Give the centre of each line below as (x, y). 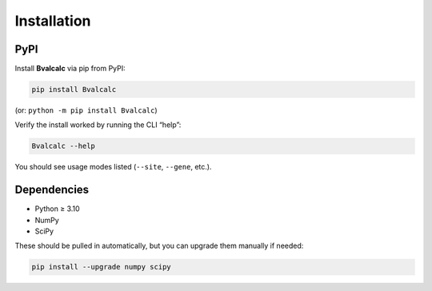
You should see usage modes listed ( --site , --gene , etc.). (113, 167)
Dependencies (52, 190)
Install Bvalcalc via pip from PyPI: (70, 69)
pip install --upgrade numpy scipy (101, 267)
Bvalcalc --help (64, 146)
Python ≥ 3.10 (57, 209)
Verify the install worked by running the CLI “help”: (98, 125)
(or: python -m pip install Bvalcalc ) (86, 110)
